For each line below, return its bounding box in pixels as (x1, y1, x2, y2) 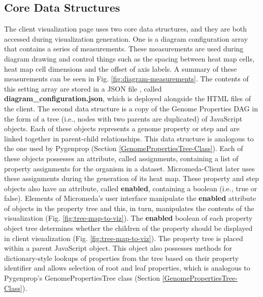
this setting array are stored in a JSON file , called (4, 83, 162, 94)
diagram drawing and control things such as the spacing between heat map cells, (4, 53, 254, 64)
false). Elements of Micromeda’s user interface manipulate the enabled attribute (4, 193, 256, 203)
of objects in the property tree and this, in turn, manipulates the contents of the (4, 202, 254, 213)
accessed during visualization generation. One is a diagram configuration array (4, 33, 248, 44)
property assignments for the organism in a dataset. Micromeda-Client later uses (4, 163, 255, 173)
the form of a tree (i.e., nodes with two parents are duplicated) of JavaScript (4, 113, 243, 124)
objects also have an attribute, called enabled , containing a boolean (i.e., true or (4, 183, 257, 193)
